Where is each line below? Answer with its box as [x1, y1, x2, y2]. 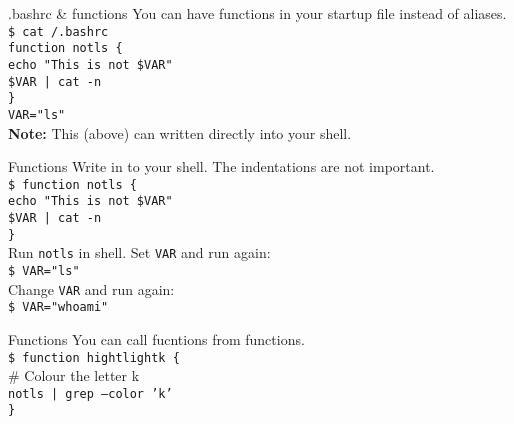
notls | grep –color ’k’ [8, 386, 173, 401]
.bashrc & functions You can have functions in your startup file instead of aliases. [8, 3, 507, 23]
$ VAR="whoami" [8, 300, 109, 315]
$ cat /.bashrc [8, 24, 109, 39]
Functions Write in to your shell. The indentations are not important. [8, 156, 435, 177]
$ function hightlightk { [8, 350, 180, 365]
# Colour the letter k [8, 365, 140, 386]
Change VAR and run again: [8, 278, 175, 299]
